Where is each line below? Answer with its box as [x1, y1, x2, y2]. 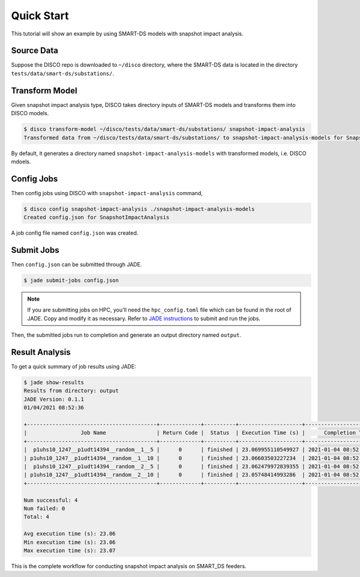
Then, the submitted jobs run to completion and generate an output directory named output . [11, 331, 242, 339]
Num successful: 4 [23, 497, 78, 504]
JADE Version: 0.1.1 [23, 396, 84, 402]
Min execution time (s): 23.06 [23, 539, 116, 546]
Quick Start [11, 9, 69, 22]
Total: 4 [23, 513, 50, 521]
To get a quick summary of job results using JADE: [11, 363, 136, 370]
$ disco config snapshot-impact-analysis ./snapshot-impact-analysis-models [23, 205, 255, 213]
